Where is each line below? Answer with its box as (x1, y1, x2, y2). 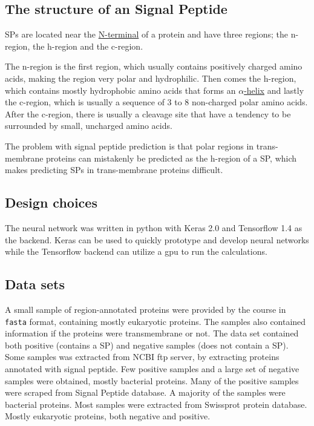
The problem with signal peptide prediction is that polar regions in (5, 139, 254, 152)
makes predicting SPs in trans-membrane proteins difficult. (5, 163, 223, 176)
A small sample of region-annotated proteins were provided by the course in (5, 303, 286, 315)
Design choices (5, 193, 97, 212)
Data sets (5, 275, 65, 293)
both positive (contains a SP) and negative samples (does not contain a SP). (5, 338, 289, 351)
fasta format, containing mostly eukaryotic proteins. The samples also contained (5, 315, 306, 327)
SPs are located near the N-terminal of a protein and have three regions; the (5, 28, 289, 41)
